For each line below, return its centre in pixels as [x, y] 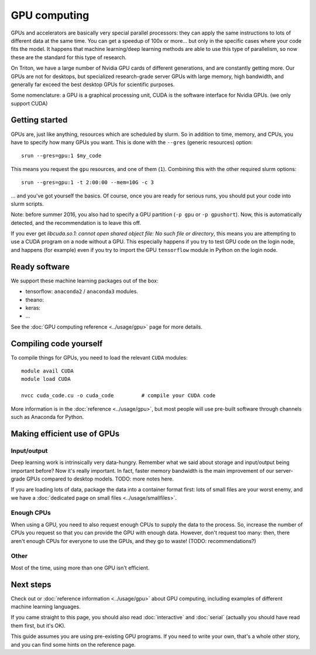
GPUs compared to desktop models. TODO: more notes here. [100, 479]
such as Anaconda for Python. [47, 417]
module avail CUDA [48, 371]
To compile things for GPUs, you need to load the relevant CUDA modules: [99, 357]
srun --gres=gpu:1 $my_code [61, 156]
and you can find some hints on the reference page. [73, 644]
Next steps [31, 584]
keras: [33, 308]
